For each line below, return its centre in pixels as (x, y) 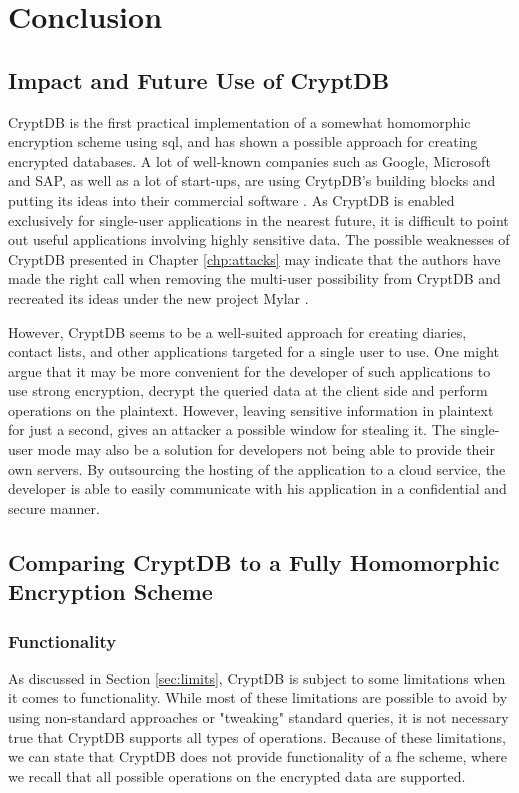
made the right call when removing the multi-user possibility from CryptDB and (254, 278)
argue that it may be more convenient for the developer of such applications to (249, 370)
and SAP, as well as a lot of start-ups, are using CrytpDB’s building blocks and (252, 180)
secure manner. (54, 507)
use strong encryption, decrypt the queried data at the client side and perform (248, 390)
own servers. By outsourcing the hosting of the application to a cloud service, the (257, 468)
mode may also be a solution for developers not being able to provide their (266, 449)
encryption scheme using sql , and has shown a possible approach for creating (243, 141)
